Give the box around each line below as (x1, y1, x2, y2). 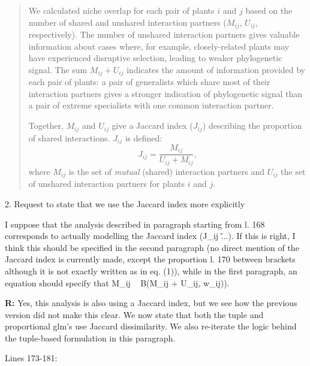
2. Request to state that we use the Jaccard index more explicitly (5, 197, 245, 210)
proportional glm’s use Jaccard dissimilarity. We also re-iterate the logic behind (5, 320, 297, 332)
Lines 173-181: (5, 352, 58, 364)
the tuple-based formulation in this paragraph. (5, 331, 176, 344)
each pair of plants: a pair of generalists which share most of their (28, 75, 270, 88)
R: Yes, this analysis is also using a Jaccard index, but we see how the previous (5, 297, 297, 309)
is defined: (125, 131, 162, 144)
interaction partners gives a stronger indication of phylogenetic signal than (28, 87, 303, 99)
